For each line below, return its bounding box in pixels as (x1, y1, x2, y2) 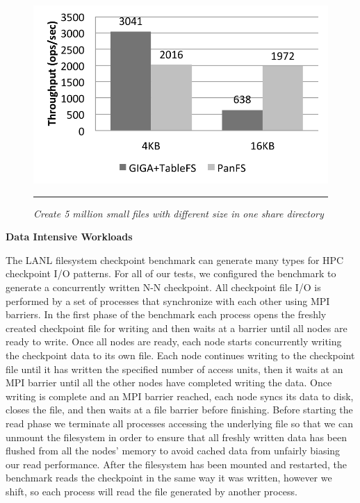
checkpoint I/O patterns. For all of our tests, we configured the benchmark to (6, 266, 336, 281)
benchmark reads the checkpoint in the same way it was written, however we (6, 470, 332, 485)
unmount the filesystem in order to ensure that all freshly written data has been (6, 429, 347, 444)
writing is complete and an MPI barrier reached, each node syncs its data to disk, (6, 388, 354, 403)
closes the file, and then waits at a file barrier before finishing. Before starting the (6, 402, 353, 417)
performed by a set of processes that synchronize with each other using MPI (6, 293, 330, 308)
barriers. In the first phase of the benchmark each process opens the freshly (6, 307, 327, 322)
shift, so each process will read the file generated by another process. (6, 484, 297, 498)
